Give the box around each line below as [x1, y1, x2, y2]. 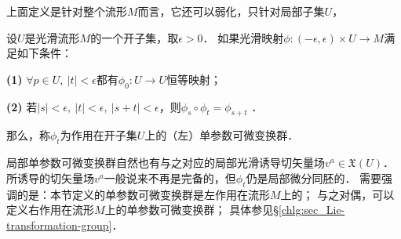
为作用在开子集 [60, 127, 137, 143]
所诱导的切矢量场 [6, 169, 94, 186]
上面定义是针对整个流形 [6, 3, 127, 19]
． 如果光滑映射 [202, 29, 284, 45]
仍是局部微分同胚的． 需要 [246, 169, 382, 186]
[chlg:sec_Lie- [279, 201, 345, 218]
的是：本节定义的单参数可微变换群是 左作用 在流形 [16, 186, 270, 202]
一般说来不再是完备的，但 [104, 169, 236, 186]
